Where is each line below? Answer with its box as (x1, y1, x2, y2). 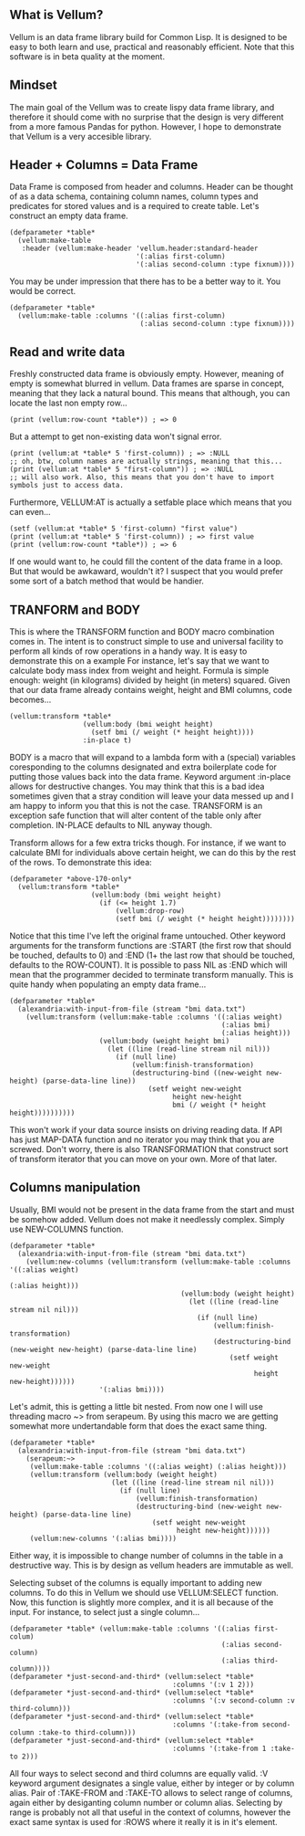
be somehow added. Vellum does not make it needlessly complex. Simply (9, 1213, 285, 1224)
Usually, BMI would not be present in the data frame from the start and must (9, 1204, 295, 1215)
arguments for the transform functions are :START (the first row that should (9, 940, 291, 951)
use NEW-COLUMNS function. (9, 1223, 125, 1234)
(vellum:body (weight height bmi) (98, 1036, 230, 1046)
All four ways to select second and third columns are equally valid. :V (9, 1768, 269, 1778)
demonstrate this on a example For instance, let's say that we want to (9, 656, 270, 666)
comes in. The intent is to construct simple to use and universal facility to (9, 636, 284, 647)
